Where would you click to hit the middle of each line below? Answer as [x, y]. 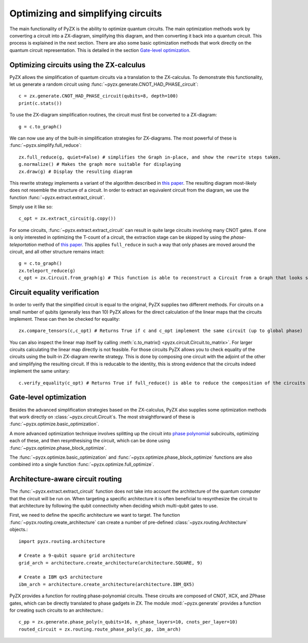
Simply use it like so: [31, 207]
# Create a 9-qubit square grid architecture [77, 556]
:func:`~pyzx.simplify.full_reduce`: [45, 145]
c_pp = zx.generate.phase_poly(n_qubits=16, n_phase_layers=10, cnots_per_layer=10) [128, 622]
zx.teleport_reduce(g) [47, 270]
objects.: [19, 530]
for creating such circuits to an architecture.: [56, 610]
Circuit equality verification [54, 293]
